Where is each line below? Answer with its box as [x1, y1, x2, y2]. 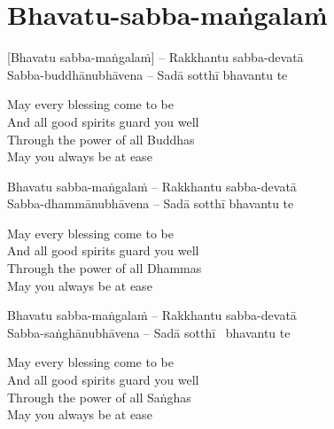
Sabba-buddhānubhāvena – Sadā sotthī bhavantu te [7, 65, 288, 83]
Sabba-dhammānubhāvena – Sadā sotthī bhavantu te [7, 194, 294, 213]
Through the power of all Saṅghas [7, 387, 191, 406]
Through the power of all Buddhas [7, 129, 195, 148]
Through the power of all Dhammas [7, 259, 202, 277]
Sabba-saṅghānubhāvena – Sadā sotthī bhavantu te [7, 323, 291, 341]
